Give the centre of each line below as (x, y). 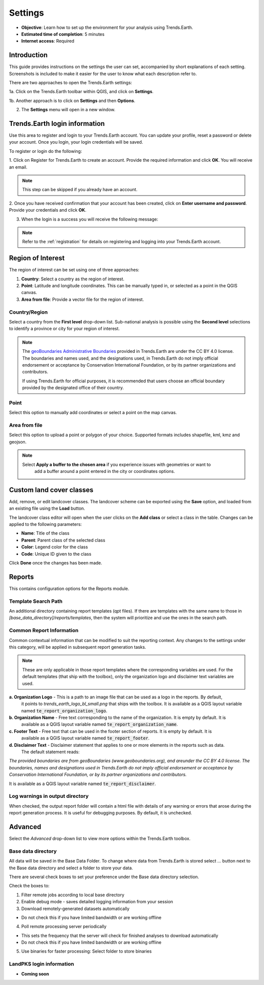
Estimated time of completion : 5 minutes (63, 34)
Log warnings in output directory (49, 796)
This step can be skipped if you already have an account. (80, 190)
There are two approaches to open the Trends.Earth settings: (70, 83)
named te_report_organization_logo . (64, 711)
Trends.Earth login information (57, 123)
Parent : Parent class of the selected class (63, 540)
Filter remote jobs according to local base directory (73, 895)
